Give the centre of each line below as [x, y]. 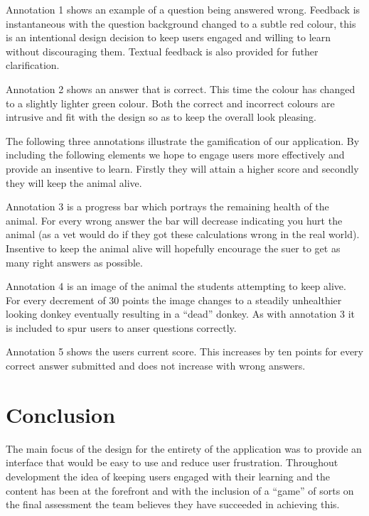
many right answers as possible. [74, 262]
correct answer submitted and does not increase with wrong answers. [156, 366]
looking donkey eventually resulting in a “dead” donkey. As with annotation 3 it [181, 314]
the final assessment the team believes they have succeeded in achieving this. [173, 504]
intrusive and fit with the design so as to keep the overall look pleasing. [161, 117]
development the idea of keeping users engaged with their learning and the [168, 476]
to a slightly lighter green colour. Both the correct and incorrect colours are [170, 103]
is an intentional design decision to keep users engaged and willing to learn [169, 37]
